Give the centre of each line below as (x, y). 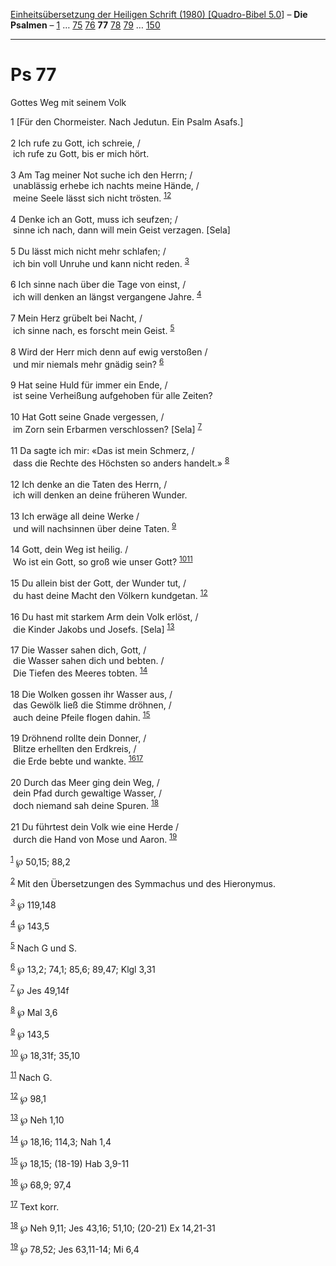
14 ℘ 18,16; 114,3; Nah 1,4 (61, 1141)
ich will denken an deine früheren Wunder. (100, 495)
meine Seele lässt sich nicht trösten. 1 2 (92, 197)
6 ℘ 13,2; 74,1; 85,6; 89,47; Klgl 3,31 (83, 968)
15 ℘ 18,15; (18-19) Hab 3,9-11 (70, 1162)
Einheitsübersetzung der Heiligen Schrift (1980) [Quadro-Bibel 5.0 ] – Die (159, 14)
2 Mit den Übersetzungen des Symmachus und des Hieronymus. (143, 882)
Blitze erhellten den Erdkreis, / (74, 749)
